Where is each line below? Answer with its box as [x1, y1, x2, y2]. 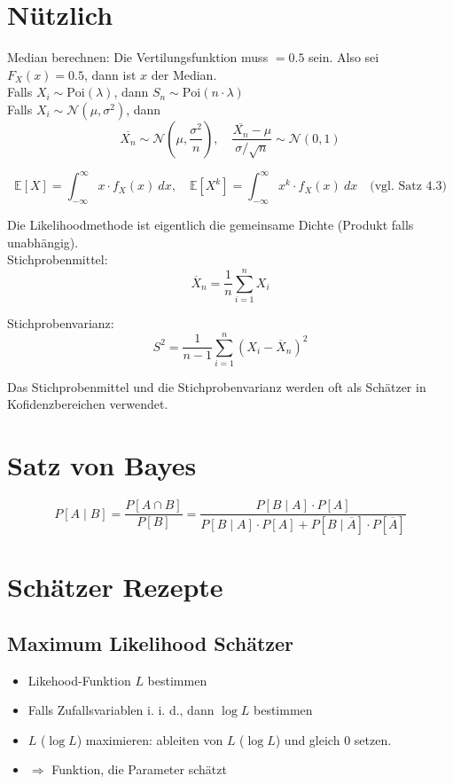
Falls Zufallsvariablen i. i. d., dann [27, 701, 215, 719]
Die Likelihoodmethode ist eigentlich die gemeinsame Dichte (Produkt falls [7, 216, 414, 234]
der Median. [151, 65, 217, 83]
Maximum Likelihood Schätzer [7, 629, 294, 656]
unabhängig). [7, 232, 79, 251]
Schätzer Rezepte [7, 568, 223, 605]
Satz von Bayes [7, 447, 197, 483]
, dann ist [83, 65, 137, 83]
